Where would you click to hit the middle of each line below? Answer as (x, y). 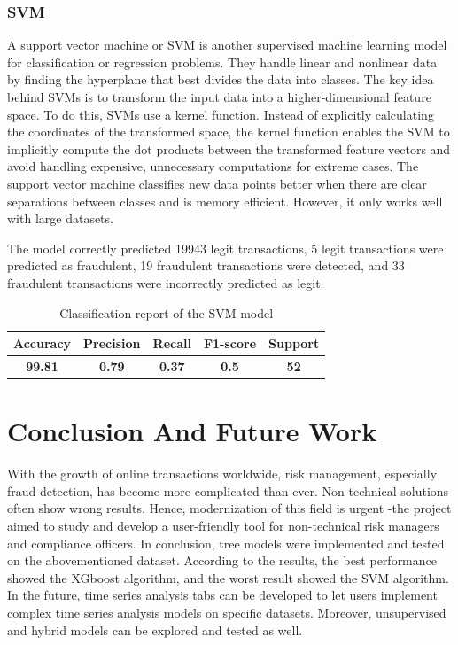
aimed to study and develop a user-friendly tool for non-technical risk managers (223, 525)
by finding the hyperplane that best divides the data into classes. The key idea (221, 79)
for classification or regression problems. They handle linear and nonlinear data (222, 62)
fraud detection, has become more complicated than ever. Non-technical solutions (228, 490)
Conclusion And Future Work (192, 431)
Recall (172, 343)
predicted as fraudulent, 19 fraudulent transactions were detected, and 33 (206, 265)
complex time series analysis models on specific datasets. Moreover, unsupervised (227, 612)
